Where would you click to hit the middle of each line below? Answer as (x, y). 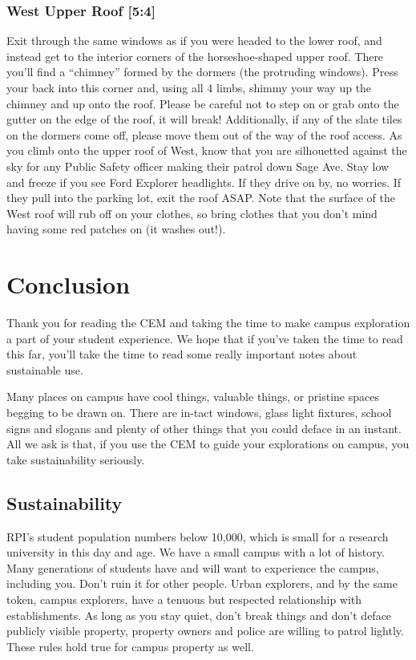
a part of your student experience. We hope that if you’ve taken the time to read (205, 338)
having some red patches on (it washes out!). (116, 229)
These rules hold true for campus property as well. (130, 646)
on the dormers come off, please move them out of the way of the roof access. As (204, 134)
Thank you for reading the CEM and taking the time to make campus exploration (208, 323)
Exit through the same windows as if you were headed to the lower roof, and (194, 40)
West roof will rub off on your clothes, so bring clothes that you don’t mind (192, 213)
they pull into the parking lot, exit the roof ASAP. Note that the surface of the (201, 198)
